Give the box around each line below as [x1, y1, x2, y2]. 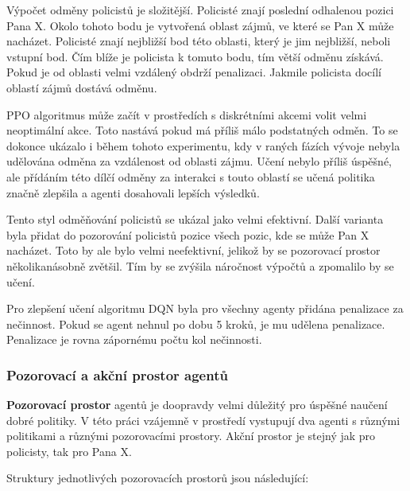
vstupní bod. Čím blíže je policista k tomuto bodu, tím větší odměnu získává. [6, 48, 384, 64]
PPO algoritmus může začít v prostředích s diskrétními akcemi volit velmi [6, 106, 367, 123]
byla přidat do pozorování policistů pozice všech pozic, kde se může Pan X [6, 226, 369, 243]
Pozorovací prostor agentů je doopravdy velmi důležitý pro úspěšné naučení [6, 396, 388, 413]
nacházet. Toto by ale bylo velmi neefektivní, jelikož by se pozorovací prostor [6, 242, 381, 259]
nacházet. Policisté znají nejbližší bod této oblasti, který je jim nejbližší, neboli [6, 33, 391, 49]
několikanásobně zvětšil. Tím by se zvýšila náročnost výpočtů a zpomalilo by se [6, 257, 394, 274]
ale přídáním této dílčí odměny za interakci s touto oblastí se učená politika [6, 168, 375, 185]
